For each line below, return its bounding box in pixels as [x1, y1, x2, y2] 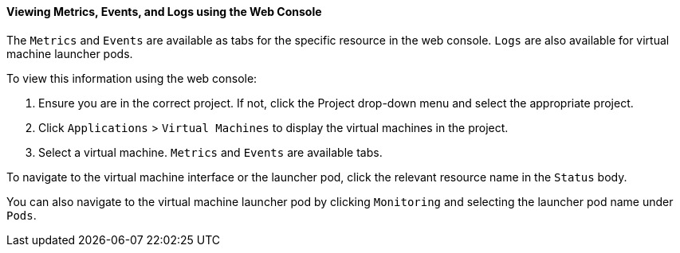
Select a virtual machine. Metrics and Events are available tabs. [38, 145, 383, 159]
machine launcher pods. [6, 46, 133, 60]
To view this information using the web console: [6, 71, 257, 85]
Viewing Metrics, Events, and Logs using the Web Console [6, 5, 322, 18]
